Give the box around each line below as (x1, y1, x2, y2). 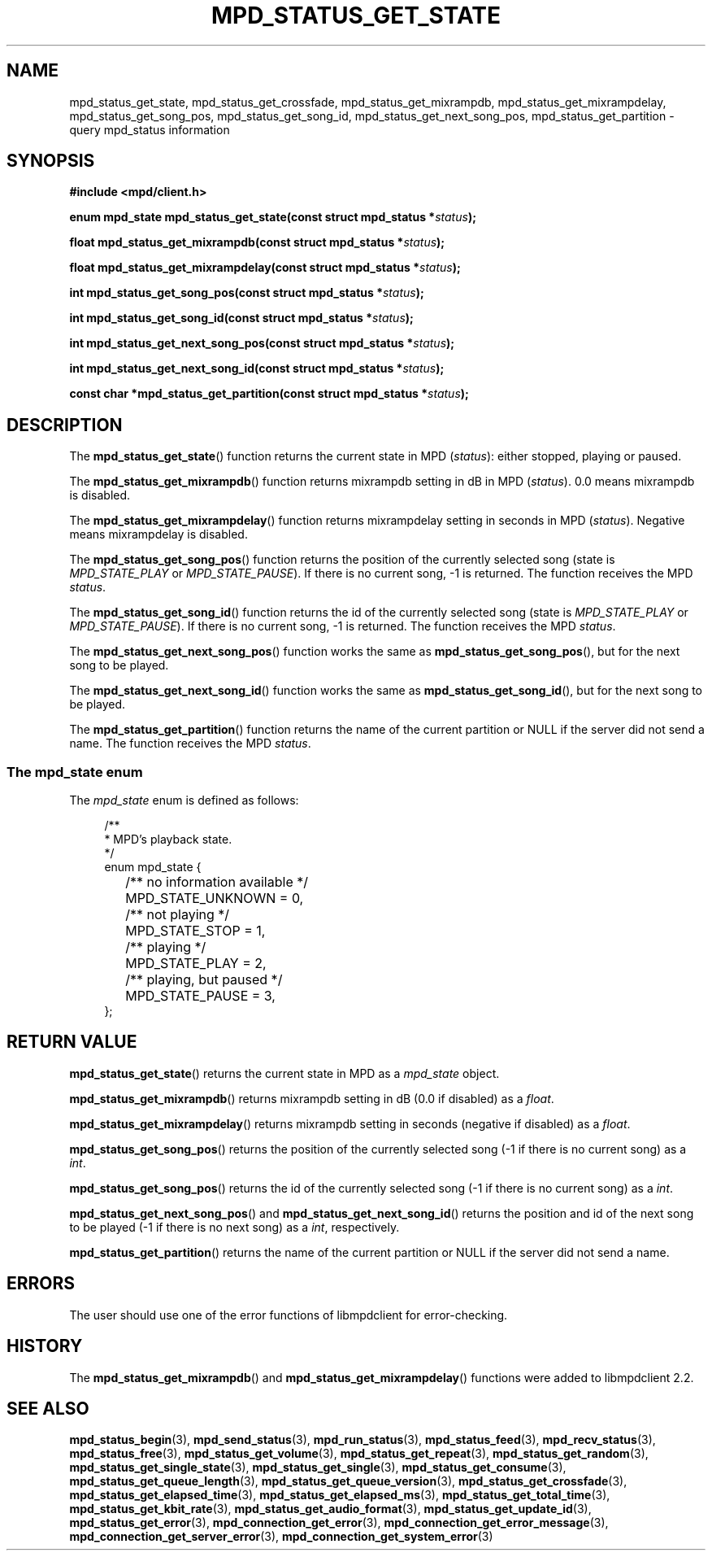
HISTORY (7, 1336, 83, 1357)
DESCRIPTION (7, 414, 123, 435)
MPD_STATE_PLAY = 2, (125, 955, 267, 972)
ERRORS (7, 1273, 76, 1294)
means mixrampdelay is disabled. (69, 527, 248, 542)
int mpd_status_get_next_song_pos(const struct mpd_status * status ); (69, 336, 455, 351)
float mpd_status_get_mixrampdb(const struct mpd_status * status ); (69, 235, 445, 250)
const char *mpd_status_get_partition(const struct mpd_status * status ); (69, 386, 469, 401)
